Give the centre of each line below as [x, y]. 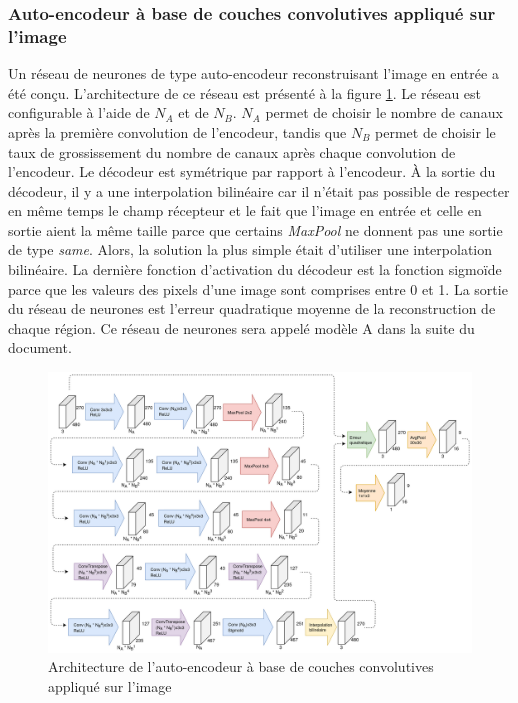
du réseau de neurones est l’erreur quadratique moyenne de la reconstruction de [252, 308]
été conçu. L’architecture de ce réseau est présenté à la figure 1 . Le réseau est [245, 92]
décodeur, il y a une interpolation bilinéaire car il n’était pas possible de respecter [259, 190]
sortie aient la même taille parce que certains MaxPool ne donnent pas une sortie [255, 229]
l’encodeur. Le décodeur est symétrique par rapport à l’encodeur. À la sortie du [252, 171]
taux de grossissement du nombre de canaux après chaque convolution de [232, 151]
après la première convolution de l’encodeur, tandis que [177, 131]
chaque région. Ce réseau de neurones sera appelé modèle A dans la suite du [241, 327]
